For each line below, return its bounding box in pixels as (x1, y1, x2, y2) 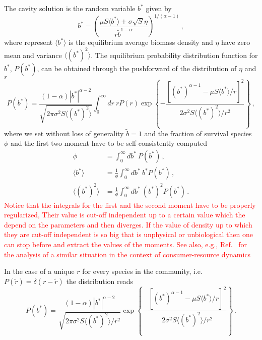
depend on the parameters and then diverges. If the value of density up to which (4, 219, 252, 230)
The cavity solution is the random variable (4, 3, 136, 13)
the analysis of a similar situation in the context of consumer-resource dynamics (4, 249, 251, 259)
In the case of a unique (4, 266, 75, 276)
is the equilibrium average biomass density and (69, 37, 213, 47)
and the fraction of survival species (144, 128, 252, 138)
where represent (4, 37, 53, 47)
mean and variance (4, 49, 62, 60)
